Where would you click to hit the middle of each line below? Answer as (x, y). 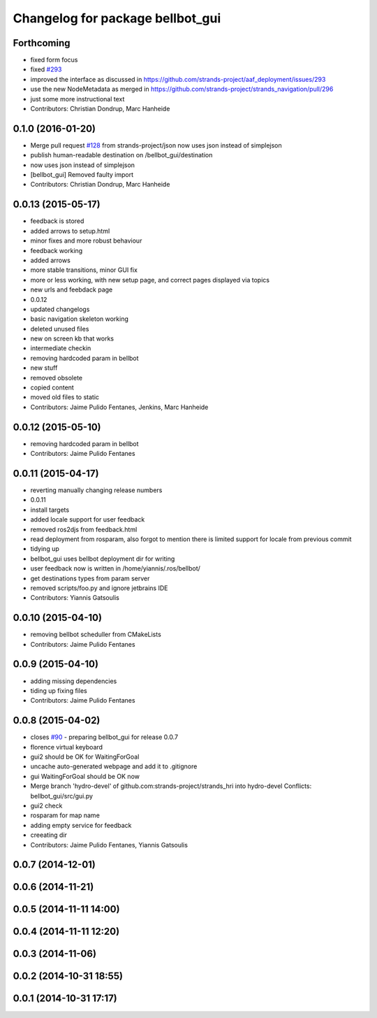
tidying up (45, 549)
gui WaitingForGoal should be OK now (85, 776)
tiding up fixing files (59, 690)
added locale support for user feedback (88, 519)
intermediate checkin (61, 348)
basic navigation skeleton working (80, 319)
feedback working (57, 250)
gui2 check (46, 805)
